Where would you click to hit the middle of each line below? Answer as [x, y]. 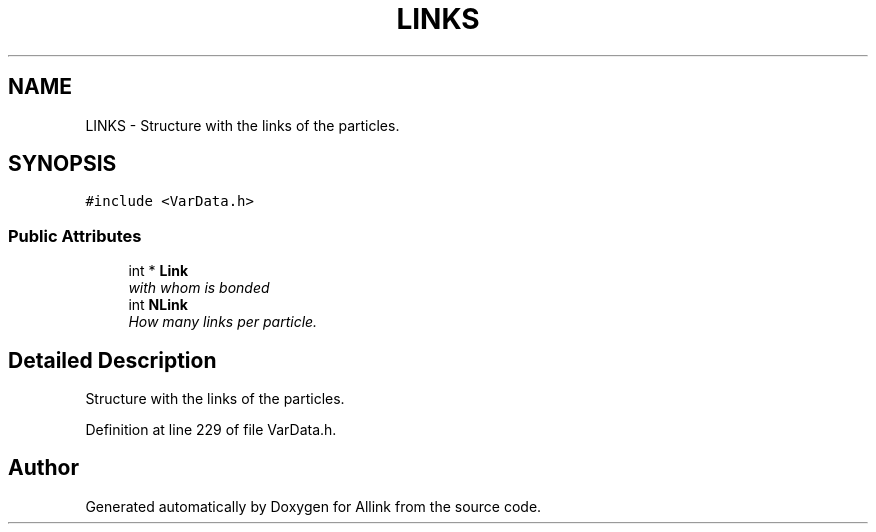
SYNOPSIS [62, 164]
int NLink [158, 305]
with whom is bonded [199, 288]
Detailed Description [112, 360]
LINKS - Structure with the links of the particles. [242, 125]
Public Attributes [75, 235]
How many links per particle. [223, 322]
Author [43, 468]
